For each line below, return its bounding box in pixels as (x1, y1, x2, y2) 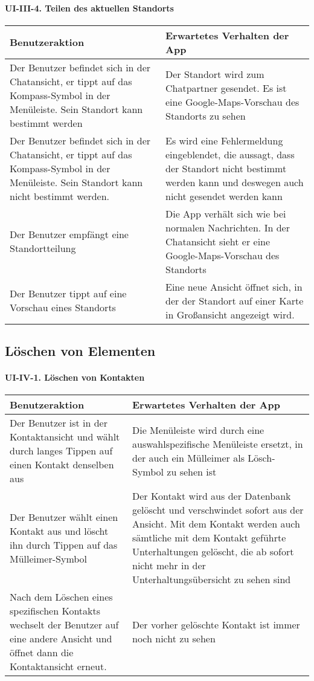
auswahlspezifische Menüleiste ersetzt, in (132, 436, 303, 451)
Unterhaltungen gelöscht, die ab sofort (132, 544, 294, 559)
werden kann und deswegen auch (165, 175, 304, 189)
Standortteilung (10, 241, 76, 256)
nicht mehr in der (132, 558, 206, 573)
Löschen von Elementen (5, 341, 156, 360)
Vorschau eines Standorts (10, 300, 116, 315)
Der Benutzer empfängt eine (10, 227, 129, 242)
